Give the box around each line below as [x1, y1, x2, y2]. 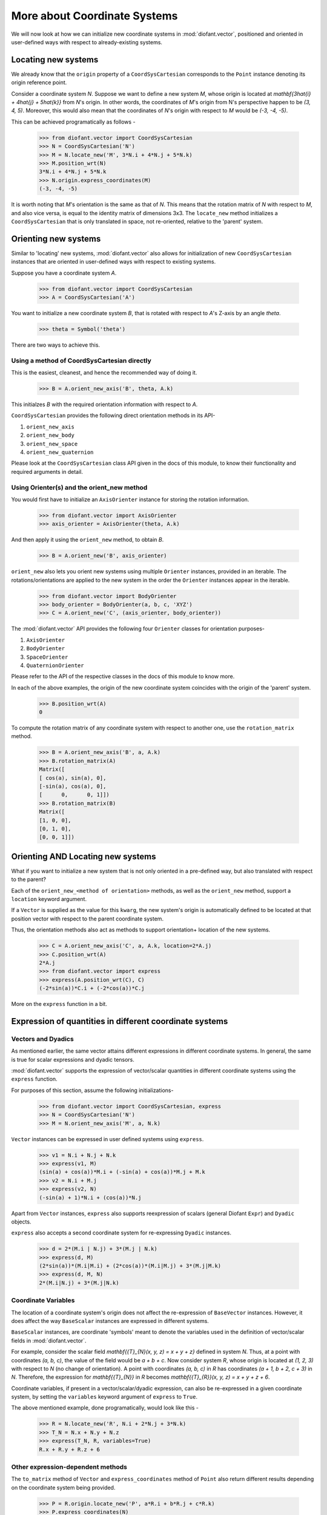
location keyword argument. [11, 896, 87, 903]
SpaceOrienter [26, 653, 68, 661]
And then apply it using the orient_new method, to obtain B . [11, 536, 164, 544]
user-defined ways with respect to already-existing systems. [11, 38, 163, 45]
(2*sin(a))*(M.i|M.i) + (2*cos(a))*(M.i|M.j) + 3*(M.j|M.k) [39, 1262, 222, 1270]
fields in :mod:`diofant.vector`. [11, 1337, 87, 1344]
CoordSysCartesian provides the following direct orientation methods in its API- [11, 412, 216, 419]
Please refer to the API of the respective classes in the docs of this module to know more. [11, 673, 235, 680]
